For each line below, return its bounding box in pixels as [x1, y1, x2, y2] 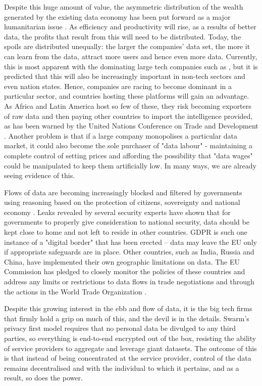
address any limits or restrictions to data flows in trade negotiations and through [4, 276, 254, 287]
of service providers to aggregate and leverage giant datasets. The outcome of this [4, 342, 257, 353]
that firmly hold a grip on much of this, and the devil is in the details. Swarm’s [4, 313, 249, 323]
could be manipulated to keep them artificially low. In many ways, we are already [4, 160, 256, 170]
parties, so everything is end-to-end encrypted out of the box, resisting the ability [4, 333, 256, 343]
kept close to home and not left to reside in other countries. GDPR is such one [4, 227, 247, 237]
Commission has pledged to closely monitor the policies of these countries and [4, 266, 245, 277]
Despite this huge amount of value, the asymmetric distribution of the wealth [4, 2, 243, 12]
